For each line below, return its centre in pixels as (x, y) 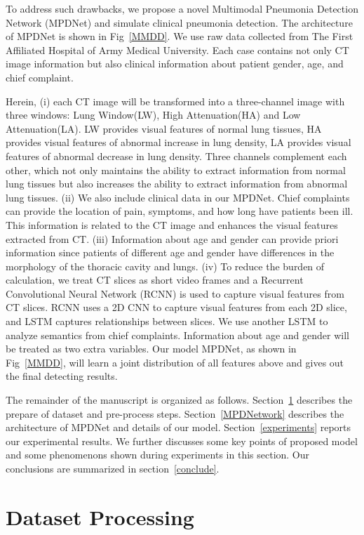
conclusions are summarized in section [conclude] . (113, 468)
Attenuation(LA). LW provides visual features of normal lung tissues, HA (164, 128)
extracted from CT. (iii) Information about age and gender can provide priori (172, 238)
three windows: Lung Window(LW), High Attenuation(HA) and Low (153, 115)
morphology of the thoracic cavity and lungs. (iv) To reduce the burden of (165, 266)
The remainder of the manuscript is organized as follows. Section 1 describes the (179, 400)
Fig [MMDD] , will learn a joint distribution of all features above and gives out (175, 362)
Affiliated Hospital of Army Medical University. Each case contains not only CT (177, 49)
